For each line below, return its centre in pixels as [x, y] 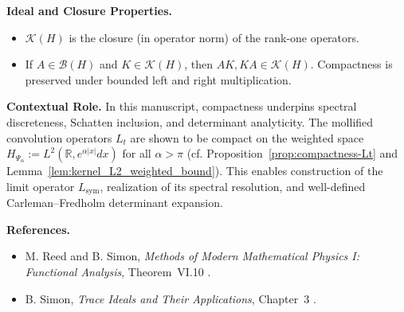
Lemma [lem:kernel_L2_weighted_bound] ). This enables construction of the [195, 171]
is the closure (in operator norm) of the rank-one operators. [214, 37]
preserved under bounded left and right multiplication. [158, 79]
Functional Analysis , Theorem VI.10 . [118, 271]
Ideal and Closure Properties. [90, 10]
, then [199, 64]
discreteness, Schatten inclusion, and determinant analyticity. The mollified [190, 121]
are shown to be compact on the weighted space [247, 137]
